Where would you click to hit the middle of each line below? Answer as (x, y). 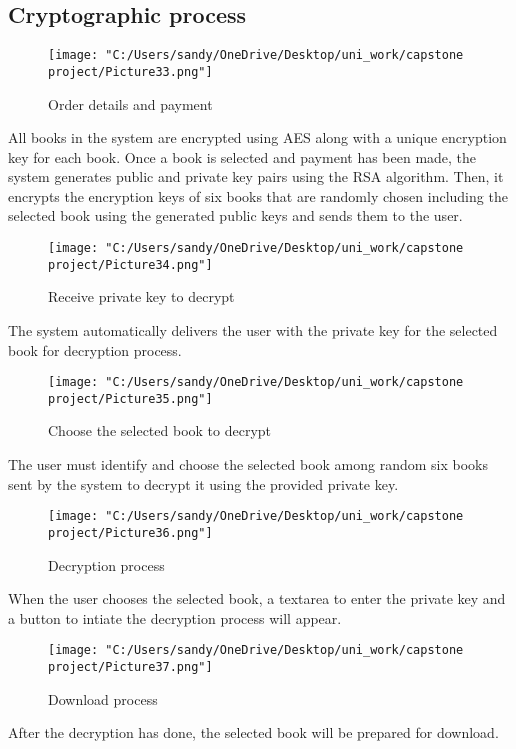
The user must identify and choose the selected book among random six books (248, 464)
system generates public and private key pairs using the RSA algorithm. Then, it (256, 176)
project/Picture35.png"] (130, 398)
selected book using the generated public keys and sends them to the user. (235, 215)
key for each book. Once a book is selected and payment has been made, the (242, 156)
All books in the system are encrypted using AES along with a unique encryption (257, 137)
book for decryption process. (95, 349)
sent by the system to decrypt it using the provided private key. (203, 483)
